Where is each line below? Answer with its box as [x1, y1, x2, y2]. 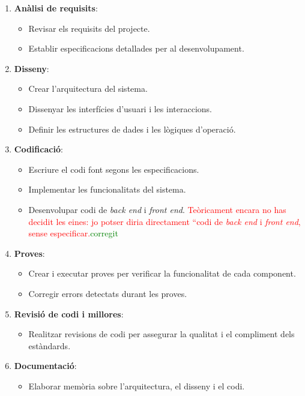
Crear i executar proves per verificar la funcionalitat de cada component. [28, 267, 296, 280]
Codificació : [14, 143, 63, 155]
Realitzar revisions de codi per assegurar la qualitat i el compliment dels [28, 328, 295, 340]
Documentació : [14, 359, 77, 372]
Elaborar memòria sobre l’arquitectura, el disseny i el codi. [28, 379, 245, 392]
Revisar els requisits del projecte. [28, 22, 150, 34]
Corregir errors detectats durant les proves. [28, 287, 187, 299]
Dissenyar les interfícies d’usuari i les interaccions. [28, 102, 212, 115]
